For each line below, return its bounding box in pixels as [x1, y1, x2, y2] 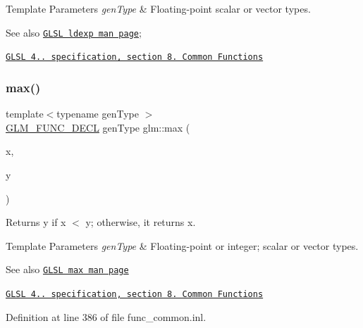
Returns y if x [6, 215, 66, 229]
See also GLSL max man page [6, 262, 129, 277]
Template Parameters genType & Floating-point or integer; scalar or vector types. [6, 238, 359, 253]
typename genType [56, 106, 139, 121]
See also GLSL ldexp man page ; [6, 25, 142, 39]
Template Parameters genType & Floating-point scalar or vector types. [6, 1, 311, 15]
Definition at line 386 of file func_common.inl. [6, 309, 207, 324]
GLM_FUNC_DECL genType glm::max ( [6, 120, 190, 134]
